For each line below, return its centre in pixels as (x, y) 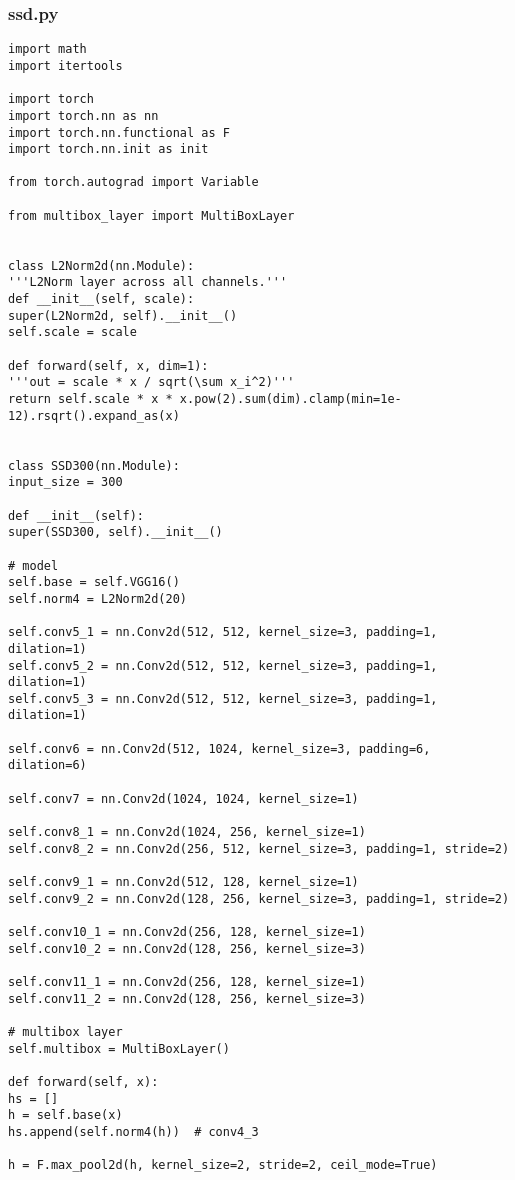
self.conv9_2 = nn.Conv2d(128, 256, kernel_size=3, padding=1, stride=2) (259, 898)
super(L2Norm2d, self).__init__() (123, 315)
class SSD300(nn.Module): (94, 465)
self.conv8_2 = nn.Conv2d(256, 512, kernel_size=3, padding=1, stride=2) (259, 848)
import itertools (65, 65)
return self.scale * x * (90, 399)
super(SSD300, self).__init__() (115, 532)
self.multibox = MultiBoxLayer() (119, 1048)
